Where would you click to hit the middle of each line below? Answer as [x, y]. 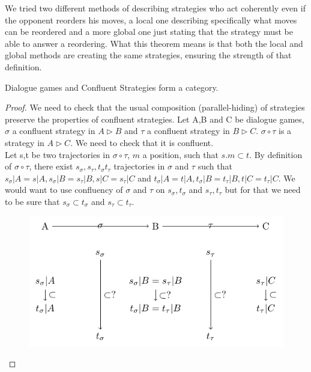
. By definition [276, 154]
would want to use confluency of [64, 190]
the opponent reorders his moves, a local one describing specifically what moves [151, 20]
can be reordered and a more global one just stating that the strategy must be [149, 32]
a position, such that [180, 154]
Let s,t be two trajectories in [58, 154]
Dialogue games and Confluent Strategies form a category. [112, 87]
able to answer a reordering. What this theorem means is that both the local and [154, 43]
